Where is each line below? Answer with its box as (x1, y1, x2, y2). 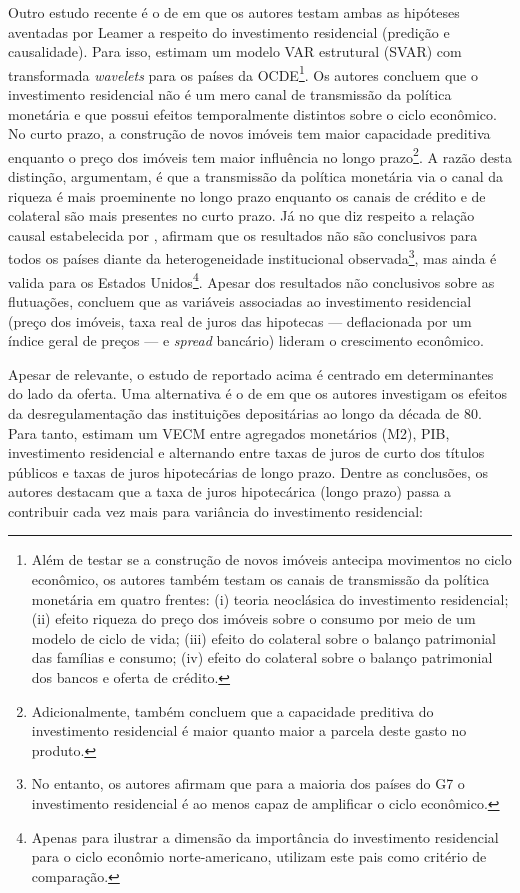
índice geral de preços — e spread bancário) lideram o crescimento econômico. (8, 330, 484, 351)
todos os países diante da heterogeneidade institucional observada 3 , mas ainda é (8, 245, 497, 269)
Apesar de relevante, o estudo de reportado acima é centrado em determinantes (8, 363, 494, 384)
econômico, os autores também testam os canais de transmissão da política (31, 569, 490, 590)
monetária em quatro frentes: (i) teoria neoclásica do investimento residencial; (31, 588, 509, 609)
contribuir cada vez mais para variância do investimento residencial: (8, 500, 423, 521)
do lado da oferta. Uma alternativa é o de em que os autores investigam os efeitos (8, 383, 507, 404)
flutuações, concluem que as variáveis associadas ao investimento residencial (8, 290, 472, 311)
